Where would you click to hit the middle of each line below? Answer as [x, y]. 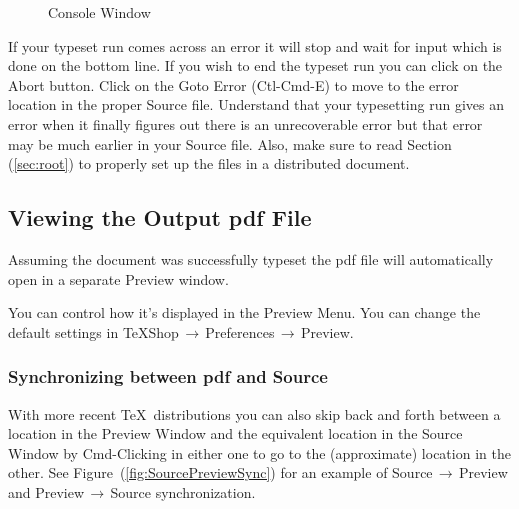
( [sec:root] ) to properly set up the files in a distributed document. [209, 163]
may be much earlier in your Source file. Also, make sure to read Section [230, 143]
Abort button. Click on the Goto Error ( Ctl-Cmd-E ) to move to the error [233, 84]
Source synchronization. [183, 491]
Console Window [99, 12]
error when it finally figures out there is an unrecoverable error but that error [245, 123]
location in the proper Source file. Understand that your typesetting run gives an [256, 104]
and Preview [46, 491]
